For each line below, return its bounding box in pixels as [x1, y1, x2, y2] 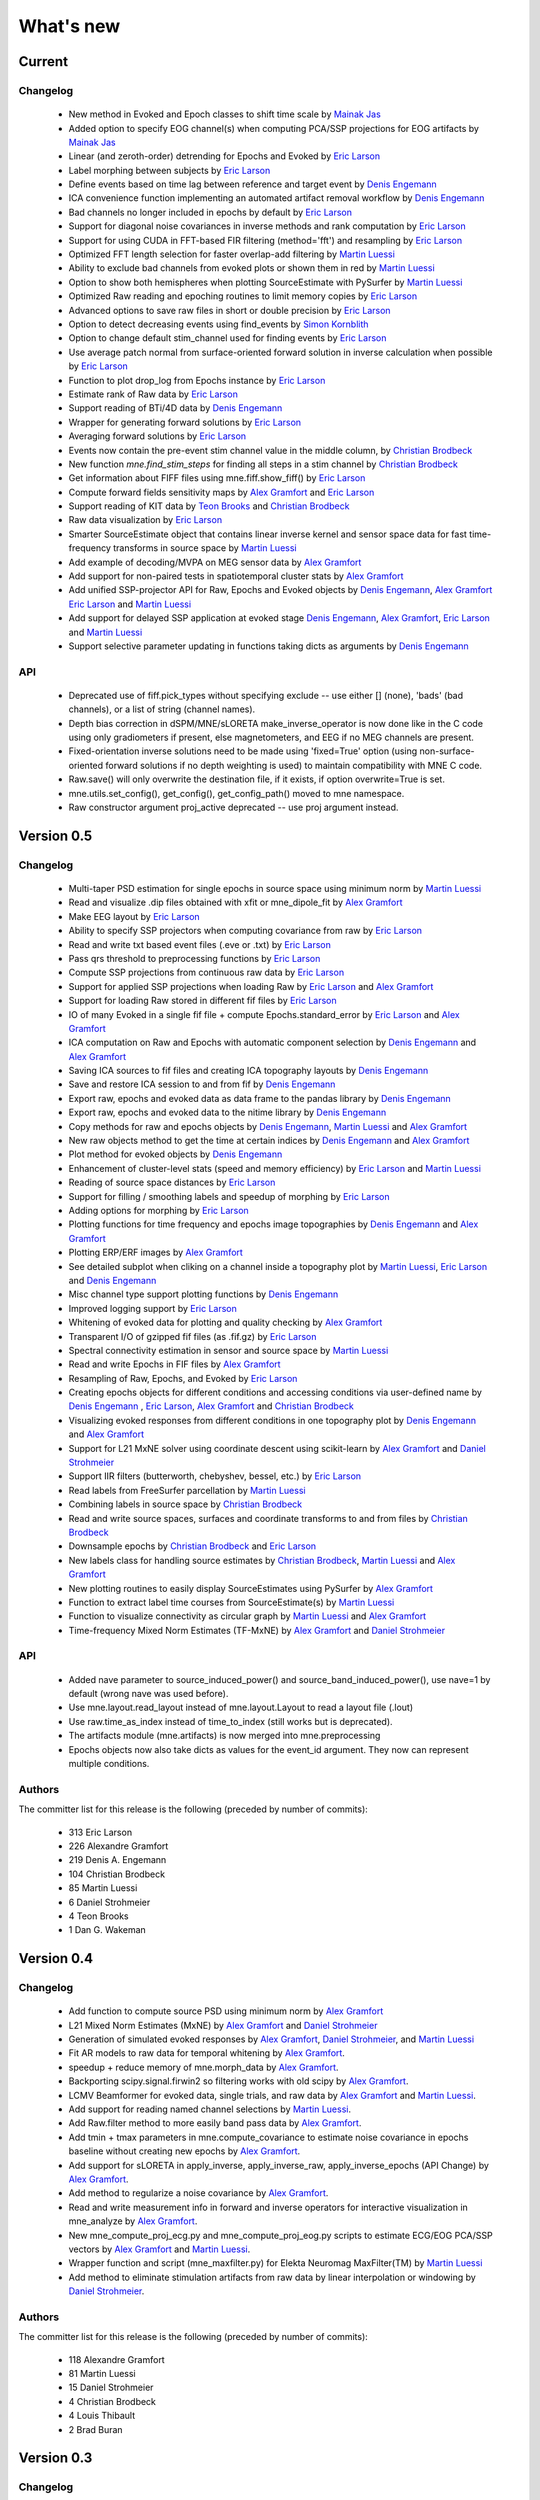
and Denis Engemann [68, 1274, 157, 1286]
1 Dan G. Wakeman [68, 1924, 147, 1936]
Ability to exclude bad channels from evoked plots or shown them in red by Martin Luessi [68, 262, 435, 274]
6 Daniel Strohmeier [68, 1896, 151, 1908]
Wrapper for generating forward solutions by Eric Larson [68, 416, 302, 428]
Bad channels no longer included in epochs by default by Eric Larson [68, 206, 353, 218]
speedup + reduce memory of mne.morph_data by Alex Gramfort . [68, 2061, 339, 2073]
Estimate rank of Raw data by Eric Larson [68, 388, 239, 400]
